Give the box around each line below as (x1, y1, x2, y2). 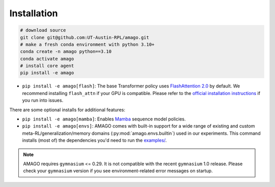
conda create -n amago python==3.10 (20, 49, 112, 54)
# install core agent (20, 63, 74, 69)
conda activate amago (20, 56, 74, 61)
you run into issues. (22, 97, 64, 104)
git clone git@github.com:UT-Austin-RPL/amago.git (20, 35, 150, 40)
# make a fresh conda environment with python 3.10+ (20, 41, 155, 47)
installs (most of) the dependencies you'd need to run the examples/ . (22, 137, 167, 143)
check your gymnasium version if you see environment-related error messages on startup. (23, 168, 213, 174)
